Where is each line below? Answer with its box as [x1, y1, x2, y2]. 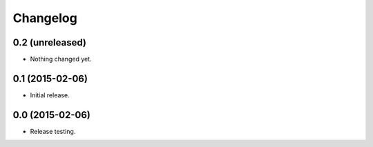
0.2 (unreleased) [12, 37, 86, 48]
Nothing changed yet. [30, 55, 93, 63]
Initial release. [30, 90, 70, 99]
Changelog [12, 10, 77, 26]
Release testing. [30, 127, 76, 135]
